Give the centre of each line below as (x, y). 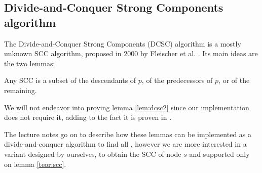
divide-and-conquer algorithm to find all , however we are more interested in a (125, 144)
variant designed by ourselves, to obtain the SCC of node (93, 154)
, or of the (234, 80)
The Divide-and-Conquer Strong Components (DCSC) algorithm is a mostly (123, 43)
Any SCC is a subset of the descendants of (70, 80)
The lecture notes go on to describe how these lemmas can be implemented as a (128, 134)
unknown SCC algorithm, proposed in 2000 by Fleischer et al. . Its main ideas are (131, 53)
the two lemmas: (30, 63)
